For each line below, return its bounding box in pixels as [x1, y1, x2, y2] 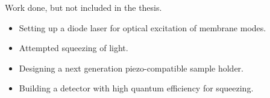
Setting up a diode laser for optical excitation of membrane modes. [19, 21, 266, 34]
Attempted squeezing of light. [19, 41, 128, 54]
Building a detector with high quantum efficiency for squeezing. [19, 82, 254, 94]
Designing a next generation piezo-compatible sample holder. [19, 61, 243, 74]
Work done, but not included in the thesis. [5, 1, 162, 13]
